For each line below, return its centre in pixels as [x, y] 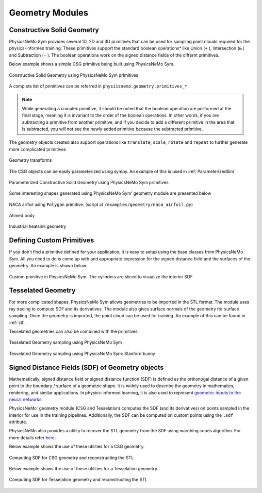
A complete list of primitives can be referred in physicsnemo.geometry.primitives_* [98, 86]
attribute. [18, 422]
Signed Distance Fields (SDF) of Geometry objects [86, 367]
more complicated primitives [38, 149]
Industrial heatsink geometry [38, 226]
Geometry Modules [49, 13]
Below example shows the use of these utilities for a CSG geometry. [77, 446]
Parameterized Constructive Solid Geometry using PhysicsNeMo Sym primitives [89, 182]
